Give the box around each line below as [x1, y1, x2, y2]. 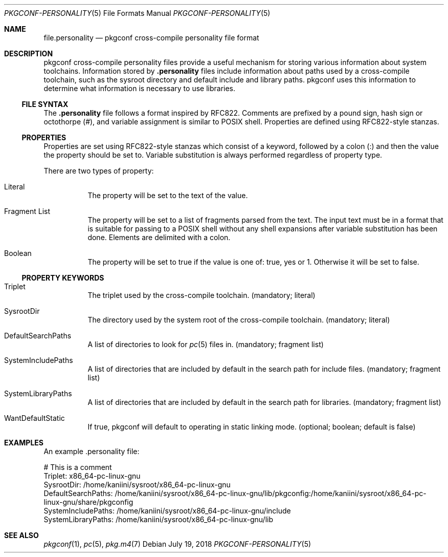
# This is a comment [43, 463, 112, 472]
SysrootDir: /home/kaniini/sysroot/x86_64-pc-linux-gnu [43, 480, 231, 489]
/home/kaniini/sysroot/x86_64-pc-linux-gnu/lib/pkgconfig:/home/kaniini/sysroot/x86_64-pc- [115, 489, 427, 498]
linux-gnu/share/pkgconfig [43, 498, 133, 506]
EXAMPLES [4, 438, 43, 447]
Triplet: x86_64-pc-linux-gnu [43, 472, 141, 480]
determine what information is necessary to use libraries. [43, 84, 236, 93]
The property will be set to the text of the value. [87, 191, 248, 200]
